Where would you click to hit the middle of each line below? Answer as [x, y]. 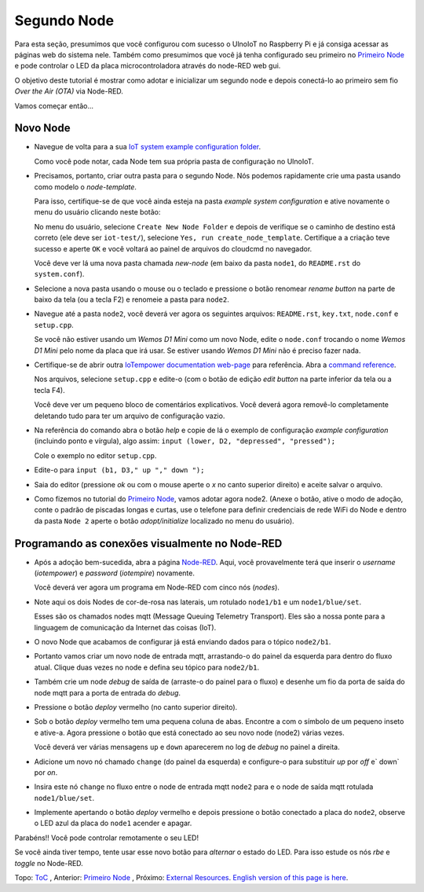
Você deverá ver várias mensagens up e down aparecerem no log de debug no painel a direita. [187, 747]
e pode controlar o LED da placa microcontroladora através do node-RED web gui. [148, 66]
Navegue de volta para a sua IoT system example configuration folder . [148, 147]
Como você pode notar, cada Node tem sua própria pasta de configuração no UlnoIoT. [174, 161]
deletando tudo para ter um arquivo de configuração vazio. [130, 416]
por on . [46, 772]
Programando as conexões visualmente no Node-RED [148, 543]
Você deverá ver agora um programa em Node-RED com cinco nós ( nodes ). [157, 587]
